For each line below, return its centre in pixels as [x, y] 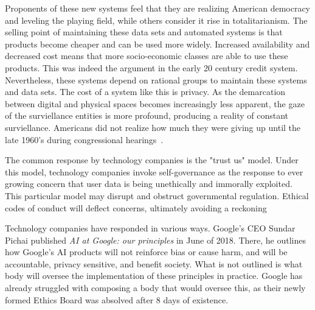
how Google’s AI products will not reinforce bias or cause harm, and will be [146, 252]
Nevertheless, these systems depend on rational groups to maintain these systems [156, 79]
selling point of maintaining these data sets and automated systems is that [144, 32]
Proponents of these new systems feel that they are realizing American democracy [157, 8]
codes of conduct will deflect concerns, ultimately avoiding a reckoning [136, 207]
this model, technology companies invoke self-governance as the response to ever [154, 171]
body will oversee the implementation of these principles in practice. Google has [154, 276]
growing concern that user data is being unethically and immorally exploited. [149, 184]
